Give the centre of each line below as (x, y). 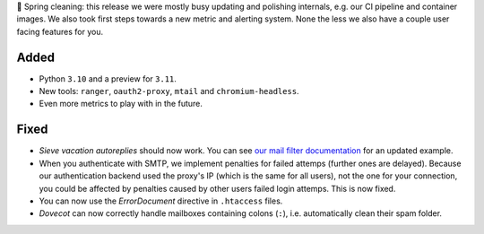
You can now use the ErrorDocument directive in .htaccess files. (161, 201)
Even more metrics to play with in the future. (121, 104)
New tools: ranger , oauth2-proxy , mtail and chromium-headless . (169, 91)
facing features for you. (60, 31)
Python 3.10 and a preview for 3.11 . (108, 78)
